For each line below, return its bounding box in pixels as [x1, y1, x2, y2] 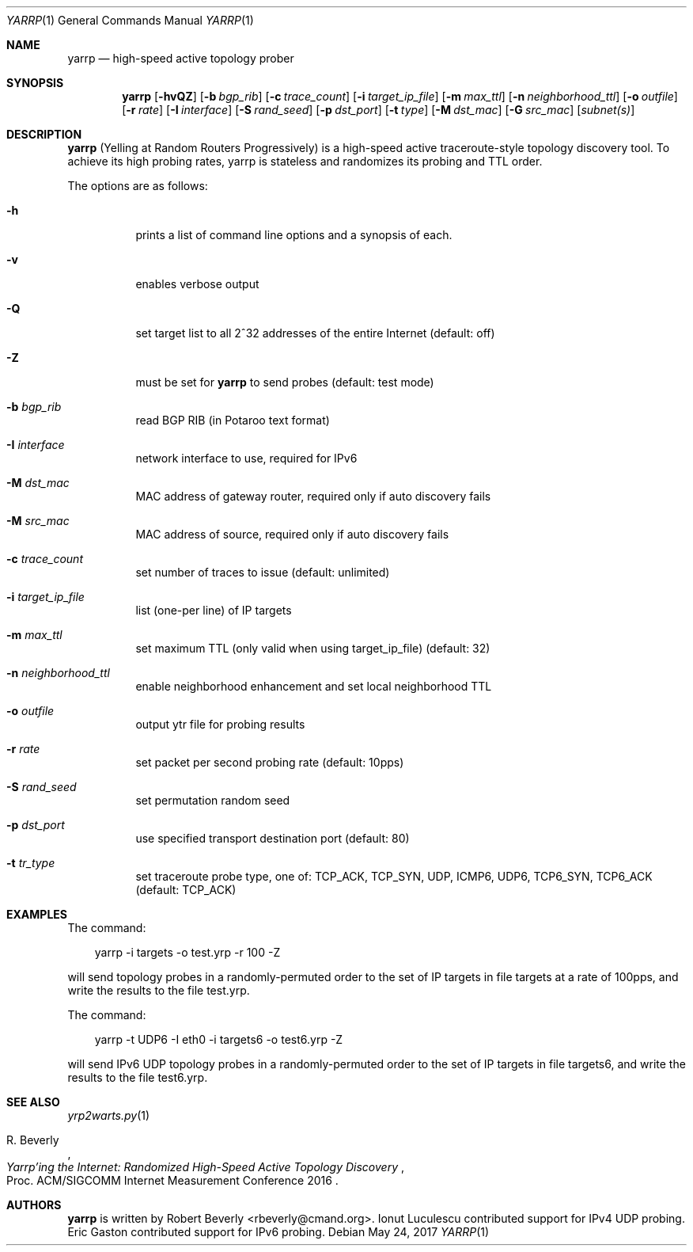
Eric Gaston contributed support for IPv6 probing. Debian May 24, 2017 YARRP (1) [67, 1225, 490, 1239]
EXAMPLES [6, 908, 67, 921]
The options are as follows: [67, 179, 208, 192]
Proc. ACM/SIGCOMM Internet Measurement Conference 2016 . [6, 1174, 339, 1187]
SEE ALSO [6, 1095, 60, 1109]
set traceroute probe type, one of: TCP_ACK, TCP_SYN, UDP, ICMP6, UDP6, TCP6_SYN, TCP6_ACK [135, 870, 653, 883]
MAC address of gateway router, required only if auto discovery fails [135, 489, 491, 503]
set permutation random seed [135, 793, 290, 807]
